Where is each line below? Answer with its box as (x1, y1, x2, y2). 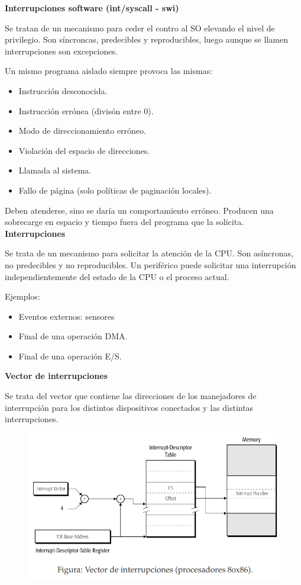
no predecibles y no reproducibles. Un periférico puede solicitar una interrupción (5, 258, 296, 271)
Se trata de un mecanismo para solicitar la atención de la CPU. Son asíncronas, (5, 247, 293, 259)
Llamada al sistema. (18, 164, 92, 176)
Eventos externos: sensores (18, 310, 115, 322)
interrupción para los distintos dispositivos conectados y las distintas (5, 401, 254, 413)
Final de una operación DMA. (18, 330, 128, 342)
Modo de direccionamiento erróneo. (18, 124, 146, 137)
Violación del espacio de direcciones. (18, 144, 150, 156)
